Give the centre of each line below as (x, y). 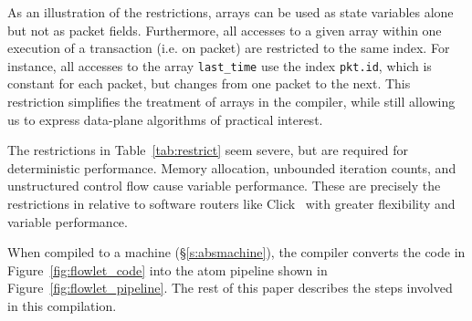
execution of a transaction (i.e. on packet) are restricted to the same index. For (229, 48)
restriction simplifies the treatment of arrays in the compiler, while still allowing (231, 102)
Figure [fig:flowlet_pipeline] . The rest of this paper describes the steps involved (230, 288)
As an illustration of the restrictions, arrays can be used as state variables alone (231, 12)
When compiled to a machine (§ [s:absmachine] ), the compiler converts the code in (236, 252)
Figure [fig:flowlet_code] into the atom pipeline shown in (168, 269)
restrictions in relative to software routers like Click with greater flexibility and (231, 203)
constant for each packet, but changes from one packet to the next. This (209, 83)
